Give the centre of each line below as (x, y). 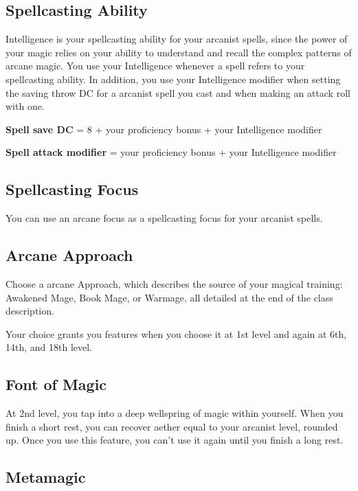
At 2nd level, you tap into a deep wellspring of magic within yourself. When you (175, 413)
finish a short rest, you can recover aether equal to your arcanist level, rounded (172, 426)
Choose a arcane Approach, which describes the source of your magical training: (174, 283)
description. (30, 311)
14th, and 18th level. (49, 347)
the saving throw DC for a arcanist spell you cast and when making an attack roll (178, 92)
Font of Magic (56, 384)
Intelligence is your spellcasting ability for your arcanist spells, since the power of (177, 39)
